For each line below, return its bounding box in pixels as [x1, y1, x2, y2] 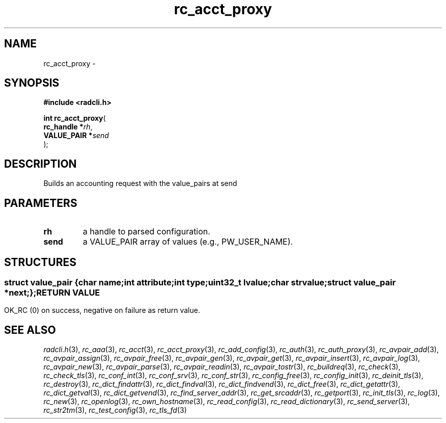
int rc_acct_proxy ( [43, 114, 106, 123]
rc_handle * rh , [43, 122, 93, 131]
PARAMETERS [4, 196, 77, 209]
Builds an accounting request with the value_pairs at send [43, 179, 237, 188]
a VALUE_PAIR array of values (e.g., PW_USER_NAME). [82, 236, 293, 247]
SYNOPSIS [4, 76, 60, 90]
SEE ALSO [4, 323, 56, 336]
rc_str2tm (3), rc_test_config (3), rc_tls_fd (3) [43, 406, 187, 415]
